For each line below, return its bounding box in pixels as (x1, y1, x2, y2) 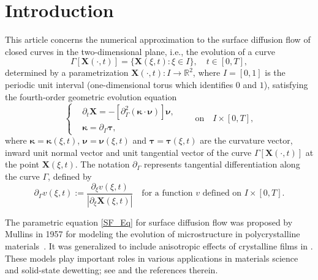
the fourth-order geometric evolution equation (5, 90, 177, 103)
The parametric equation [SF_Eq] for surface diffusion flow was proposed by (5, 215, 293, 228)
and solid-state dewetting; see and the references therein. (5, 263, 218, 276)
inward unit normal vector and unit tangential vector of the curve (5, 146, 252, 158)
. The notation (75, 158, 130, 171)
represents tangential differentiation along (144, 158, 300, 171)
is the (265, 66, 286, 79)
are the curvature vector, (200, 134, 293, 147)
